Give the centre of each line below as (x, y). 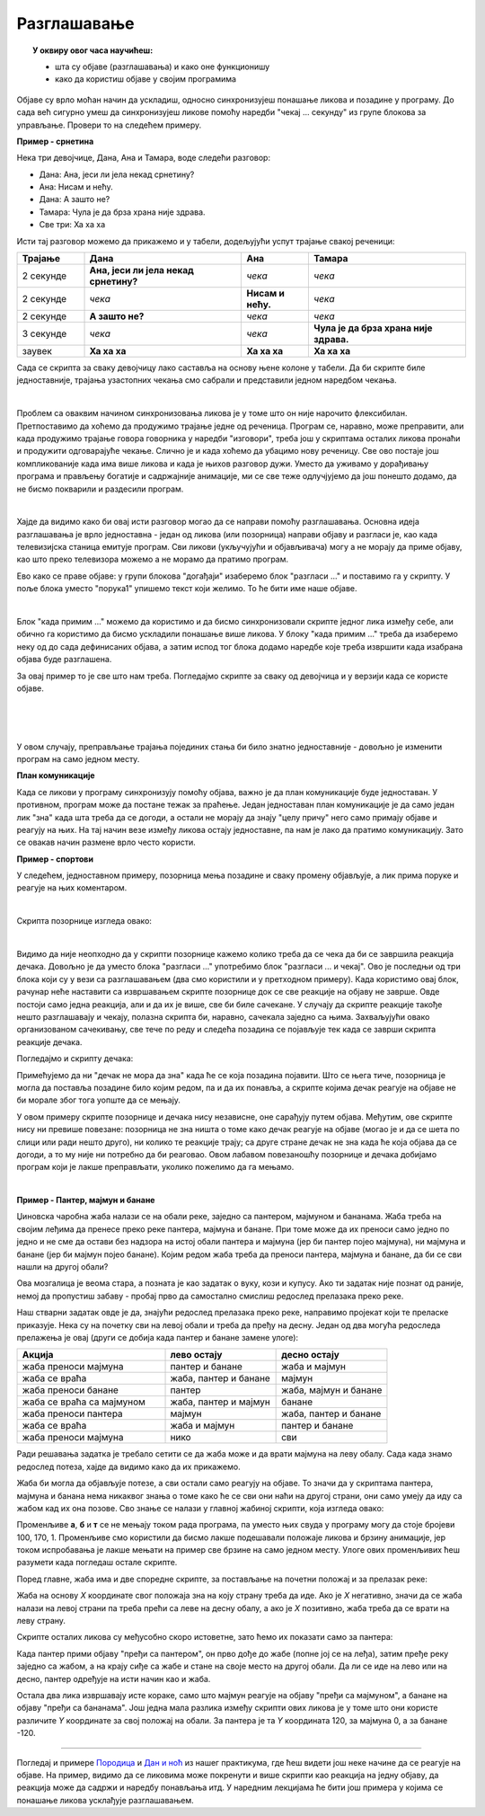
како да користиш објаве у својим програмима (146, 79)
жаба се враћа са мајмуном (84, 1402)
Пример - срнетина (55, 141)
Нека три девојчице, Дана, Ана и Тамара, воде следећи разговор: (144, 158)
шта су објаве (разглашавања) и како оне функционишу (163, 66)
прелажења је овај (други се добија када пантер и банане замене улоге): (158, 1337)
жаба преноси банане (70, 1390)
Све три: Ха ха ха (72, 225)
